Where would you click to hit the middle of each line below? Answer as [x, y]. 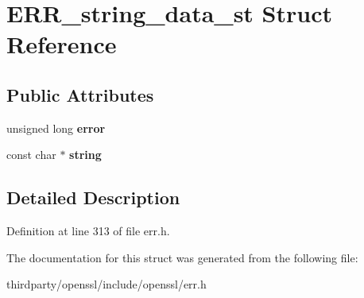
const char [31, 155]
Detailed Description [93, 197]
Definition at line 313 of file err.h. [88, 231]
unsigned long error [56, 128]
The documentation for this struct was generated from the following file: [182, 257]
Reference [62, 44]
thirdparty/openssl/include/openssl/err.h [106, 284]
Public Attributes [80, 94]
